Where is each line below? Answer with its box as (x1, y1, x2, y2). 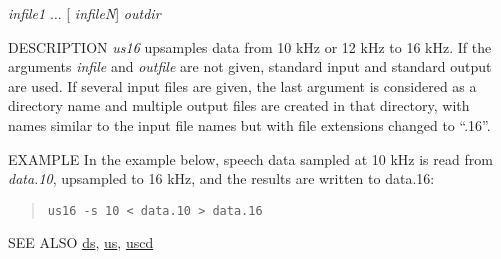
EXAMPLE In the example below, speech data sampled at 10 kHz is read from (8, 148, 493, 169)
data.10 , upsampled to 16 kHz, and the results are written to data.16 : (8, 168, 435, 189)
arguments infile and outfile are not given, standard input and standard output (8, 56, 492, 77)
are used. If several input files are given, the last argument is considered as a (8, 75, 477, 96)
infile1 (8, 3, 46, 23)
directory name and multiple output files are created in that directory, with (8, 95, 470, 116)
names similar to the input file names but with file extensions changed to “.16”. (8, 114, 491, 135)
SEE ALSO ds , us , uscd (8, 232, 154, 253)
